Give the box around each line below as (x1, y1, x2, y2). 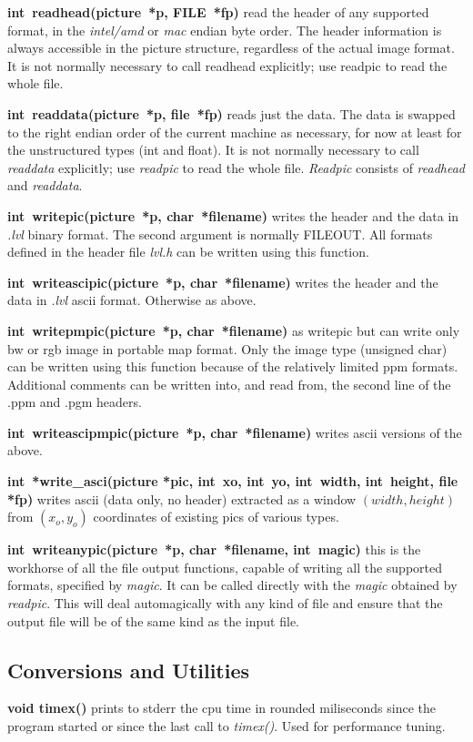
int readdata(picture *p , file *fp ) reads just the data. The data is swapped (7, 104, 456, 123)
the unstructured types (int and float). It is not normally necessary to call (7, 140, 419, 159)
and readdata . (7, 176, 83, 195)
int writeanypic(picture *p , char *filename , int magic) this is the (7, 540, 421, 559)
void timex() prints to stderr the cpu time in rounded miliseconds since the (7, 698, 436, 717)
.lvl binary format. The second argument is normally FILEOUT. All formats (7, 224, 433, 243)
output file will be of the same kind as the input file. (7, 611, 300, 630)
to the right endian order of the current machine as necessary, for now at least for (7, 122, 462, 141)
